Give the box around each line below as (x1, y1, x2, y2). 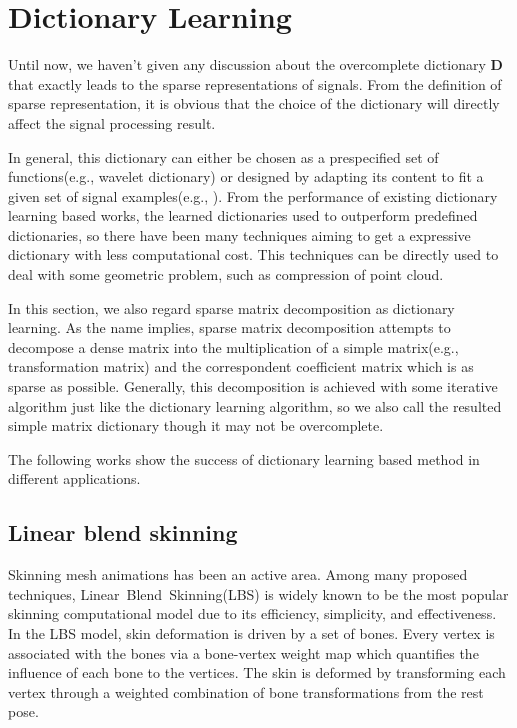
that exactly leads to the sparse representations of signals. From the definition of (8, 73, 502, 94)
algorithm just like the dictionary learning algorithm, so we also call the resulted (8, 395, 502, 416)
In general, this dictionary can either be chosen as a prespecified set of (8, 146, 439, 167)
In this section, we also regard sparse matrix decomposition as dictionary (8, 297, 455, 318)
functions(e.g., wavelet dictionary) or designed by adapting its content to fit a (8, 166, 484, 187)
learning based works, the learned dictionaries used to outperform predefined (8, 205, 478, 226)
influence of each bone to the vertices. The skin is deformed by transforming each (8, 662, 506, 683)
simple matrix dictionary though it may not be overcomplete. (8, 415, 384, 436)
